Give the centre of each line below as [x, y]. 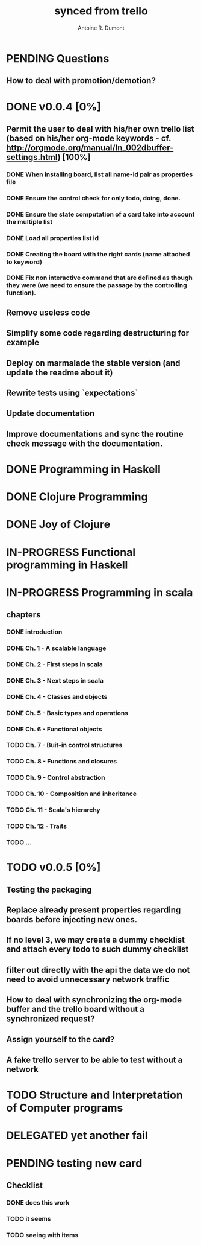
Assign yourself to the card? [60, 1039]
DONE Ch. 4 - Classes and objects [57, 696]
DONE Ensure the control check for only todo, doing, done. [94, 198]
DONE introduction [34, 632]
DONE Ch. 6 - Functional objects [54, 729]
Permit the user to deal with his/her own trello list [100, 129]
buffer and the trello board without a [75, 1009]
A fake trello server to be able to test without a [94, 1059]
